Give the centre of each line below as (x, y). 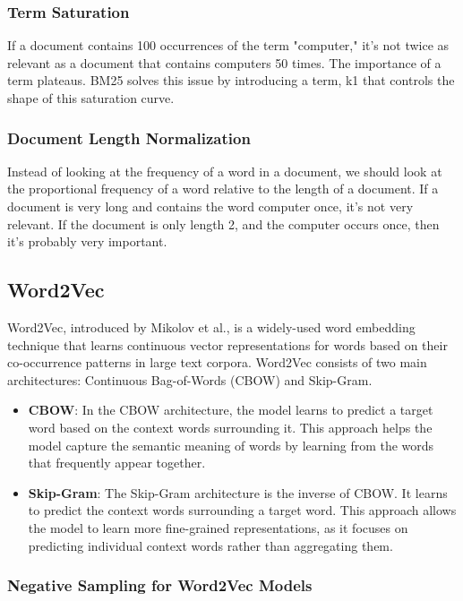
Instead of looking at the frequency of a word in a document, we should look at (225, 171)
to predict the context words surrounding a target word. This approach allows (242, 510)
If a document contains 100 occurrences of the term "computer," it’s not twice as (228, 45)
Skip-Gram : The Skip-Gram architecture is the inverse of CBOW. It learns (238, 492)
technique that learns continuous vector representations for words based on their (227, 344)
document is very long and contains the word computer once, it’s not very (210, 206)
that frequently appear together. (117, 463)
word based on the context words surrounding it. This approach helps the (230, 427)
